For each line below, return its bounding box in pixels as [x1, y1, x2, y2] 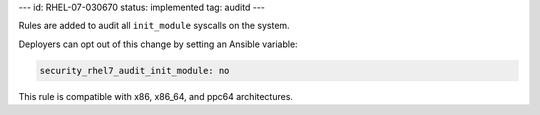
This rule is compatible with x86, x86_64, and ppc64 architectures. [18, 90, 294, 102]
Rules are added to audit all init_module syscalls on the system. [18, 20, 290, 32]
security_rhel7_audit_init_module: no [39, 65, 230, 76]
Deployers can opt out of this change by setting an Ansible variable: [18, 38, 299, 50]
